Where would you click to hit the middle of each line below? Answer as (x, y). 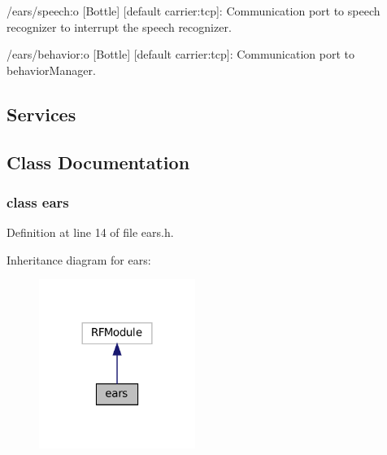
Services (41, 114)
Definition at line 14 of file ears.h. (90, 232)
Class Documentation (98, 162)
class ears (38, 201)
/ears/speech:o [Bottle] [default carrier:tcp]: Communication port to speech (193, 11)
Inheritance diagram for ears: (79, 259)
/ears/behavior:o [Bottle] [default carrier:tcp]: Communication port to (180, 54)
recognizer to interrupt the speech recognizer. (119, 26)
